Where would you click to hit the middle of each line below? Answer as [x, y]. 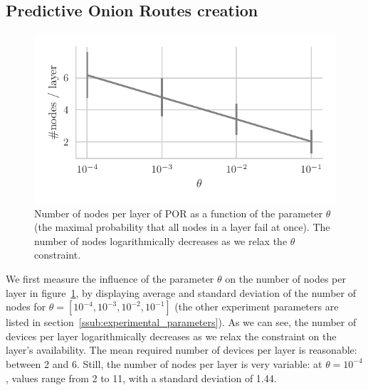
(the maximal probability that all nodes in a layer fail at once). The [182, 227]
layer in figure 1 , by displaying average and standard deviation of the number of [181, 292]
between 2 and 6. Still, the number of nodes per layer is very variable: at [164, 363]
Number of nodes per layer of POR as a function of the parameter [179, 213]
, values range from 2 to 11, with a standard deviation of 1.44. [141, 378]
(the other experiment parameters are [257, 307]
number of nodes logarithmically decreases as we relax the [161, 240]
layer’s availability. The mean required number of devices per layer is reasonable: [182, 350]
